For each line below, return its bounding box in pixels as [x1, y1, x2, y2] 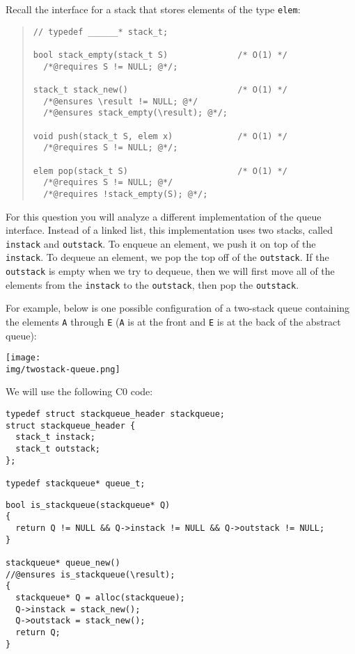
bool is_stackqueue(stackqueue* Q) [6, 500, 171, 510]
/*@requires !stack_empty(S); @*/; [43, 189, 208, 199]
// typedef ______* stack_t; [33, 26, 168, 37]
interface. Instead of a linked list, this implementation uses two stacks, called [6, 223, 333, 237]
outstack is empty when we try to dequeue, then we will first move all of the [6, 264, 335, 278]
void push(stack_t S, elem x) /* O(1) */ [33, 131, 287, 141]
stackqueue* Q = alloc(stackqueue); [15, 592, 185, 603]
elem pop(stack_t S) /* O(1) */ [33, 166, 287, 176]
